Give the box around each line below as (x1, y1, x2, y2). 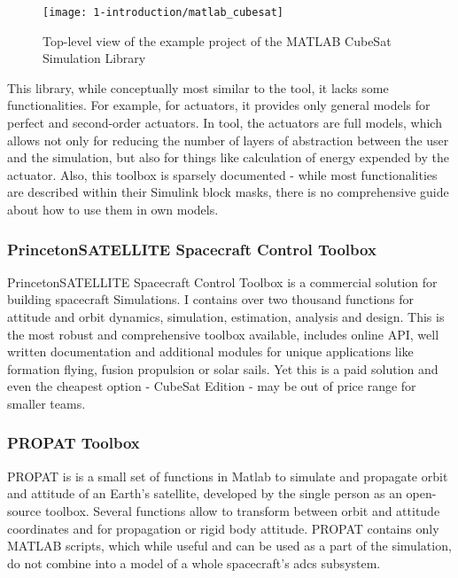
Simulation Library (43, 49, 146, 67)
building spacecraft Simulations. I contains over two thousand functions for (7, 290, 415, 309)
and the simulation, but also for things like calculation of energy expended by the (7, 148, 449, 167)
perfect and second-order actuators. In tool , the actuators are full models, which (7, 113, 442, 132)
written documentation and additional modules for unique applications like (7, 342, 414, 361)
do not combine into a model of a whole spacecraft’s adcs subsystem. (7, 553, 381, 572)
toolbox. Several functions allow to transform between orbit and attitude (44, 501, 440, 519)
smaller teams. (7, 394, 86, 412)
